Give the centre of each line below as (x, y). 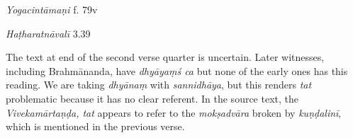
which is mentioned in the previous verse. (95, 126)
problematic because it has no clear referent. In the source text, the (152, 98)
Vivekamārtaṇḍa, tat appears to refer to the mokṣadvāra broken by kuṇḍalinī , (174, 112)
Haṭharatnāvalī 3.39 (48, 33)
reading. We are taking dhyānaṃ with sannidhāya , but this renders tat (159, 85)
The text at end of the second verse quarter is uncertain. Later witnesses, (165, 57)
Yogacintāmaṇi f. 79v (52, 9)
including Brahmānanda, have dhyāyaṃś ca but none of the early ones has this (177, 70)
